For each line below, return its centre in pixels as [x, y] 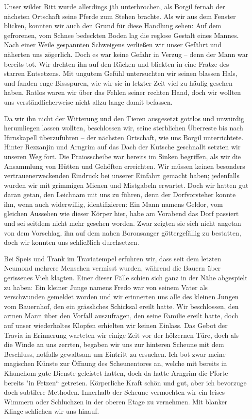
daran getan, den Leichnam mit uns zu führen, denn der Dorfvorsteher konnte [120, 194]
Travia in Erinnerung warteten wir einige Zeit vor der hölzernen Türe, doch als [121, 335]
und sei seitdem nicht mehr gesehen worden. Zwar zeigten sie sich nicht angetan [123, 223]
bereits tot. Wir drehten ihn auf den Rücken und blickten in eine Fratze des [117, 64]
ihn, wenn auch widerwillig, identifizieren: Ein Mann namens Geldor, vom [113, 204]
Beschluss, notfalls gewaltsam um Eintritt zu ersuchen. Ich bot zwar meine [115, 354]
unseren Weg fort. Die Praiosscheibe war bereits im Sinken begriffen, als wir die [122, 156]
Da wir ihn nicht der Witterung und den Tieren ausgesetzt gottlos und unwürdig [124, 118]
